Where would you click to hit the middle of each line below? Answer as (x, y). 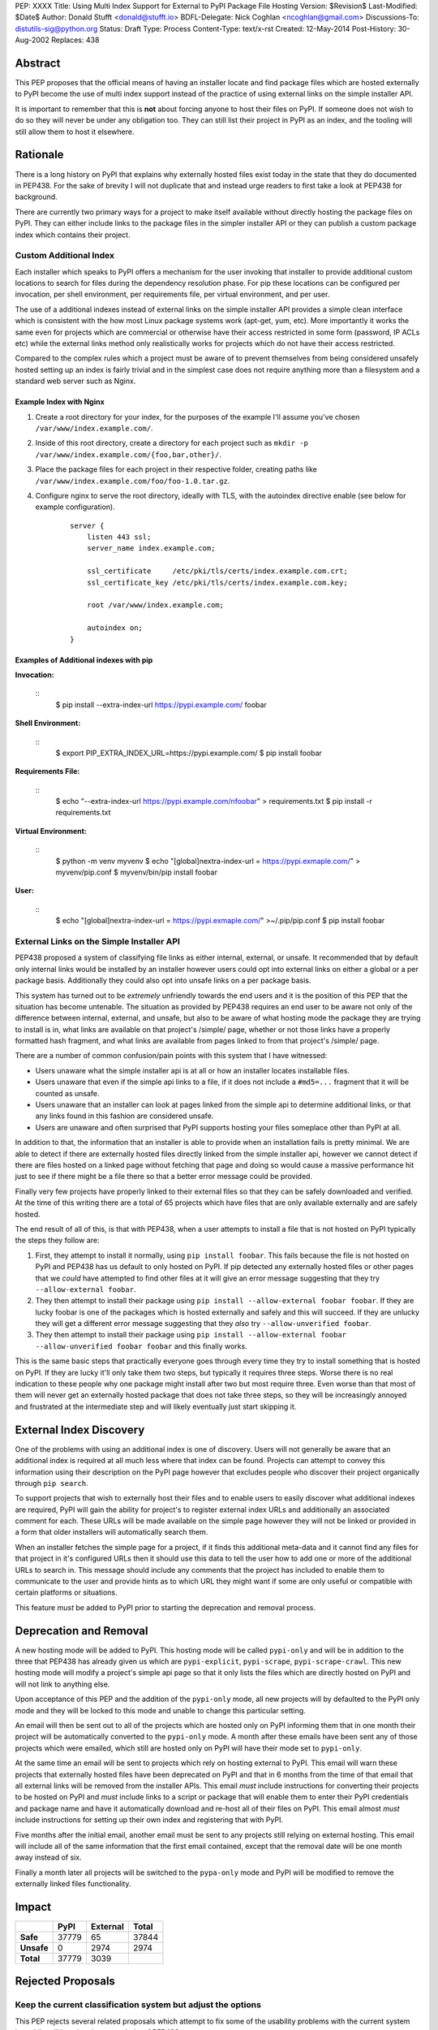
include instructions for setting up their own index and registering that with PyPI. (149, 1820)
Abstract (38, 63)
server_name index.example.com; (151, 549)
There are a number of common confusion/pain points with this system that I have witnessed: (171, 1056)
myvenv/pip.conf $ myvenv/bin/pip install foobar (137, 872)
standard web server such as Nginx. (75, 381)
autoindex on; (115, 628)
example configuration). (75, 507)
